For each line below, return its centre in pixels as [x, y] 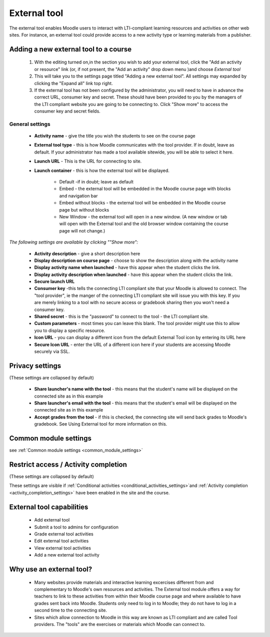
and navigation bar [78, 195]
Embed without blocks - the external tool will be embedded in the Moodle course [142, 203]
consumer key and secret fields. [67, 111]
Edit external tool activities [61, 541]
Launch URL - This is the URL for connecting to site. [88, 161]
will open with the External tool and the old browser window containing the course [144, 224]
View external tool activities [62, 548]
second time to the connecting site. [71, 610]
